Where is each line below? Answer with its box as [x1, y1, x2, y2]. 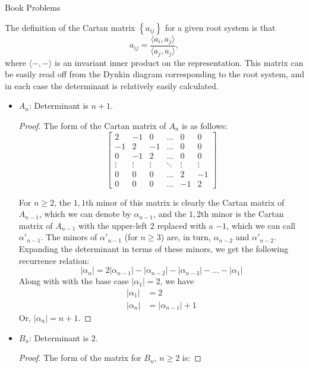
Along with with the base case [18, 275, 129, 287]
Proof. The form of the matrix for [18, 351, 141, 364]
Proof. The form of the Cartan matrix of [18, 119, 166, 131]
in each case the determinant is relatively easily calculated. [5, 79, 219, 92]
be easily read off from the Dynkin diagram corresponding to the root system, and [5, 68, 304, 80]
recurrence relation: [18, 254, 90, 266]
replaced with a [157, 219, 213, 231]
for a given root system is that [165, 21, 276, 33]
